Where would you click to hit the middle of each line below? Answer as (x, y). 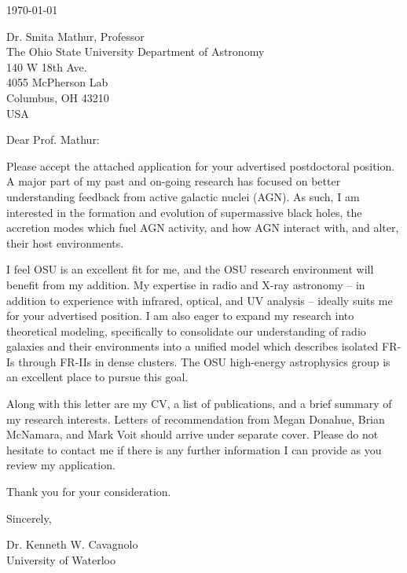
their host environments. (65, 242)
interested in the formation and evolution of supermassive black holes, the (184, 212)
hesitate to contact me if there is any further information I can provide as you (194, 449)
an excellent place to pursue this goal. (97, 377)
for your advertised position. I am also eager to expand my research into (180, 316)
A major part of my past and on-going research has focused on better (174, 181)
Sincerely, (29, 518)
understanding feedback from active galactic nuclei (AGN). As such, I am (183, 196)
